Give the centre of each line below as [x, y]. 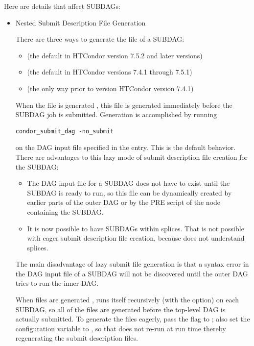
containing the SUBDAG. [65, 211]
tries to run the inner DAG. [57, 283]
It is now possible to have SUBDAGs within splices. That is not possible [136, 228]
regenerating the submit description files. [77, 338]
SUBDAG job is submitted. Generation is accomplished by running [116, 114]
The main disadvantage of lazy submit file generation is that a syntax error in [132, 264]
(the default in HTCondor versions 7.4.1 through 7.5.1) [110, 72]
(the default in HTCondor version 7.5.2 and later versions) [115, 55]
